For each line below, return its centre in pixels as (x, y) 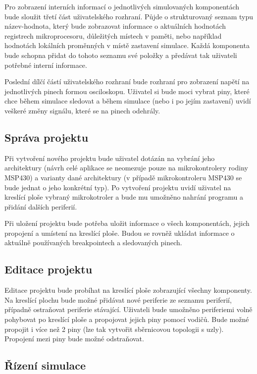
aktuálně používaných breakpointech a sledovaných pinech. (93, 242)
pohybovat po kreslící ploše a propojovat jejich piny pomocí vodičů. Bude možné (127, 319)
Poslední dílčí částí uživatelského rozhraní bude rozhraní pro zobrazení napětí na (127, 81)
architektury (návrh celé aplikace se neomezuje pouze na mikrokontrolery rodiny (126, 168)
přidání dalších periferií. (41, 206)
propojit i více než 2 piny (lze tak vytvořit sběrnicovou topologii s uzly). (114, 329)
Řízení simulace (45, 365)
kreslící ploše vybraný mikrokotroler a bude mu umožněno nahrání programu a (124, 197)
